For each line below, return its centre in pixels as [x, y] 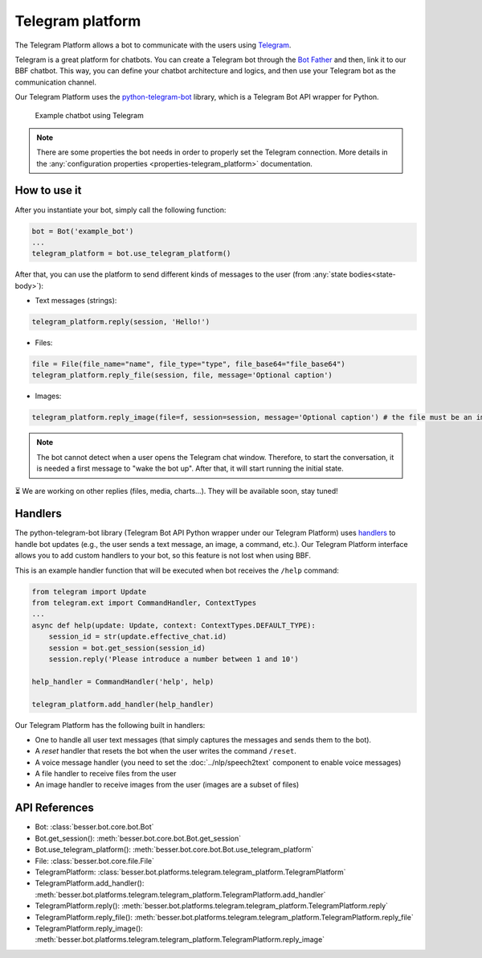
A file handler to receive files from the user [106, 774]
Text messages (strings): [76, 301]
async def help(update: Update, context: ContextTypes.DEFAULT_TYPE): [174, 625]
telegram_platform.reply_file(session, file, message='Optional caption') [182, 375]
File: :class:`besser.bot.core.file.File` [94, 861]
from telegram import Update [89, 592]
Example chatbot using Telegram [89, 115]
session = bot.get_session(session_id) [127, 648]
